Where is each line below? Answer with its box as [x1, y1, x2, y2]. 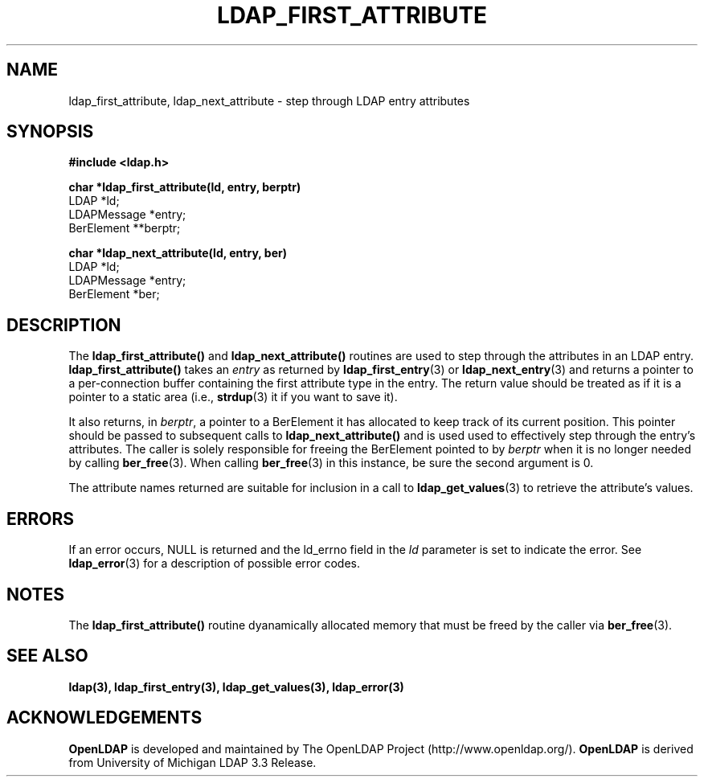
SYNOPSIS [6, 121, 94, 142]
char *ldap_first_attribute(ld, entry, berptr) [68, 180, 301, 195]
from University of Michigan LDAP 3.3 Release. [68, 755, 317, 769]
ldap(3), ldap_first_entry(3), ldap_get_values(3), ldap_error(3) [68, 679, 404, 694]
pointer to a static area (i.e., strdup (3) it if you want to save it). [68, 390, 398, 404]
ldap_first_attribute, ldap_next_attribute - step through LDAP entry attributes [68, 93, 470, 108]
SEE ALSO [6, 646, 88, 666]
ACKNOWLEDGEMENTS [6, 707, 203, 728]
